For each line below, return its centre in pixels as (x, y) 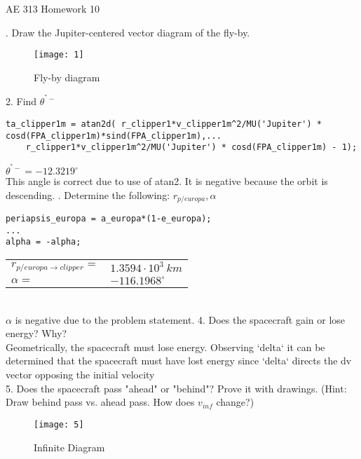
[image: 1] (59, 55)
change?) (235, 402)
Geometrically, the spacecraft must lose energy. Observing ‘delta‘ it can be (165, 347)
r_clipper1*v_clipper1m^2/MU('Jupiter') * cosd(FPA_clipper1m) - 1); (191, 148)
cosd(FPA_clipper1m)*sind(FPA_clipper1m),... (114, 136)
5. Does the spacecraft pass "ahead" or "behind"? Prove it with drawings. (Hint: (176, 388)
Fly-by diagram (67, 77)
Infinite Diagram (69, 447)
